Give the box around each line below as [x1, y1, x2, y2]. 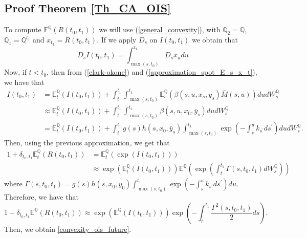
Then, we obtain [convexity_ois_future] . [4, 223, 131, 234]
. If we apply [97, 34, 137, 45]
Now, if [4, 67, 27, 77]
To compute [4, 24, 41, 35]
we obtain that [192, 34, 238, 45]
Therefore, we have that [4, 191, 79, 202]
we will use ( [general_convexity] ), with [99, 24, 221, 35]
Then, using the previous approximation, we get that [4, 137, 170, 148]
